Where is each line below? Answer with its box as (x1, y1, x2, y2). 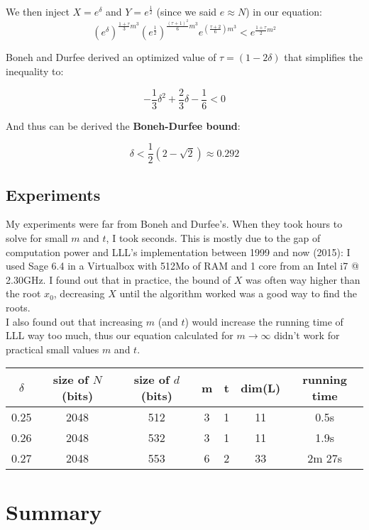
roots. (6, 300, 31, 315)
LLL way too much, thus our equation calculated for (6, 328, 233, 343)
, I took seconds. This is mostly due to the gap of (106, 231, 321, 245)
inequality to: (6, 63, 64, 78)
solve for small (6, 231, 68, 245)
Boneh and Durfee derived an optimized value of (6, 50, 216, 65)
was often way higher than (246, 272, 360, 287)
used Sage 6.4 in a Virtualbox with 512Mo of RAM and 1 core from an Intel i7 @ (6, 258, 359, 273)
